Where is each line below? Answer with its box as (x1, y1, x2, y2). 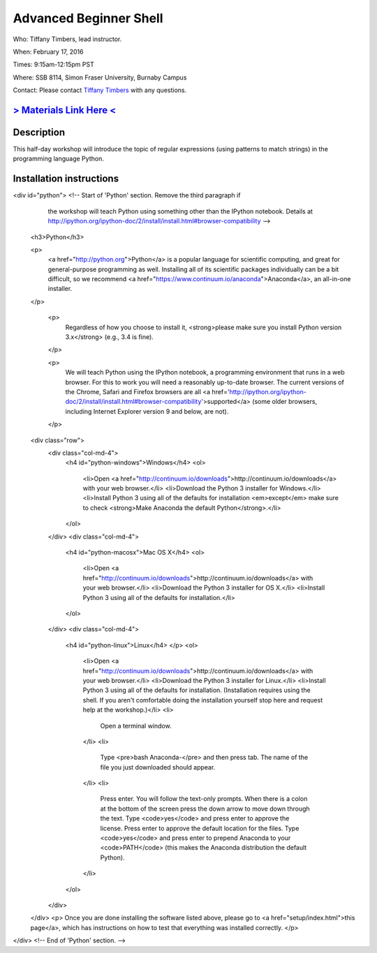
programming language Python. (13, 154, 104, 163)
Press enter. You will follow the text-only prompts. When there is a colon (100, 795, 308, 803)
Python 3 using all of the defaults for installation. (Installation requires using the (82, 686, 311, 694)
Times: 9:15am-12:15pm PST (13, 60, 94, 69)
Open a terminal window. (100, 721, 172, 730)
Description (13, 126, 66, 138)
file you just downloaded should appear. (100, 763, 216, 771)
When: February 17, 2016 (13, 47, 84, 56)
